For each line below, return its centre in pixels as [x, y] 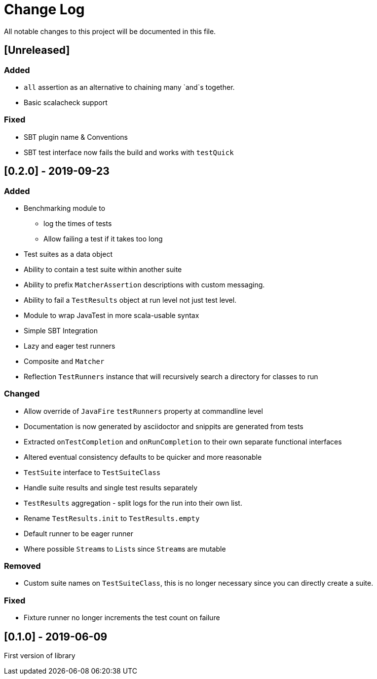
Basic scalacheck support [66, 102]
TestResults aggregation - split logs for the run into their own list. [133, 503]
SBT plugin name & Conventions [76, 137]
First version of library [40, 656]
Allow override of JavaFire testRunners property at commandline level [143, 411]
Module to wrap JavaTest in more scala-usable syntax [112, 315]
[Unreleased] [37, 50]
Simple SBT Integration [61, 330]
